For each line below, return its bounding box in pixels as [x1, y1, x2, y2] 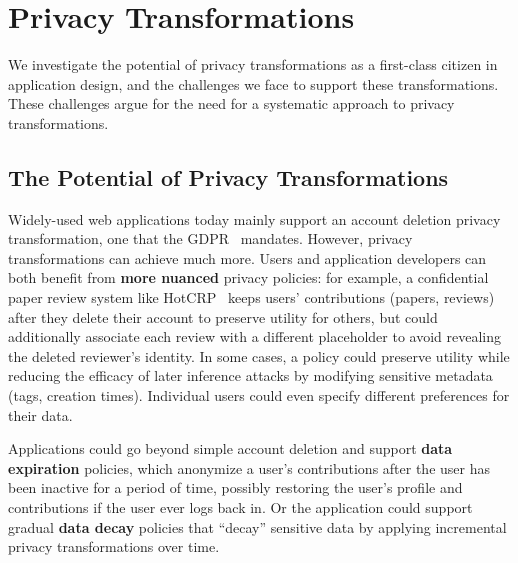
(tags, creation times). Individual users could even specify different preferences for [8, 385, 510, 406]
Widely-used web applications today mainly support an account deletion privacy [8, 208, 501, 229]
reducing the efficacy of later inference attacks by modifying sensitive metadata [8, 365, 493, 386]
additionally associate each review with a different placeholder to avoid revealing [8, 326, 502, 347]
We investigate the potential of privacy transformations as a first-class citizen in [8, 54, 498, 75]
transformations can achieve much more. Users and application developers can [8, 247, 487, 268]
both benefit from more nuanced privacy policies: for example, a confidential [8, 267, 489, 288]
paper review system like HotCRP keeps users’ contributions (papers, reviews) [8, 287, 495, 308]
